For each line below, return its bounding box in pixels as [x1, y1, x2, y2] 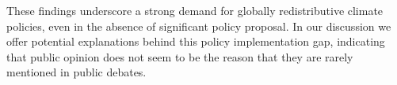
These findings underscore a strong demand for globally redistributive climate [6, 2, 384, 18]
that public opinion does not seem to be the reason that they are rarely [6, 48, 353, 65]
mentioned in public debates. [6, 64, 147, 80]
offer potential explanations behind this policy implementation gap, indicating [6, 33, 385, 50]
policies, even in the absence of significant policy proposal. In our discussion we [6, 17, 391, 34]
